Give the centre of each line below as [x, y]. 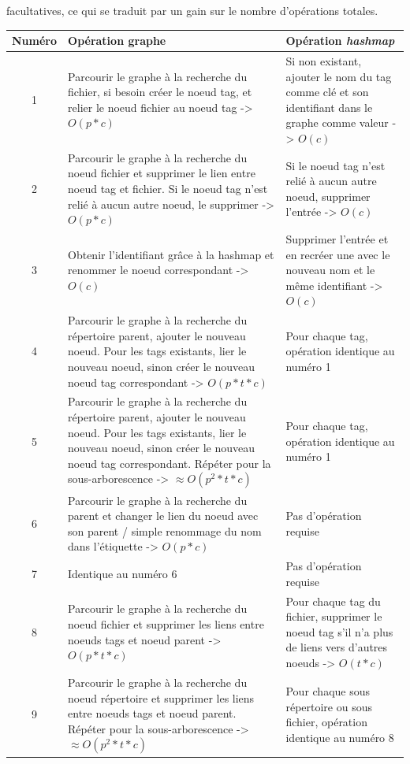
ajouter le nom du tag [339, 76]
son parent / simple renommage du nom [165, 530]
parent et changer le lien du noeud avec [163, 516]
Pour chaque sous [328, 690]
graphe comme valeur [337, 122]
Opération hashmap [340, 41]
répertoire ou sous [329, 706]
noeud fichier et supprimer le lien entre [162, 173]
